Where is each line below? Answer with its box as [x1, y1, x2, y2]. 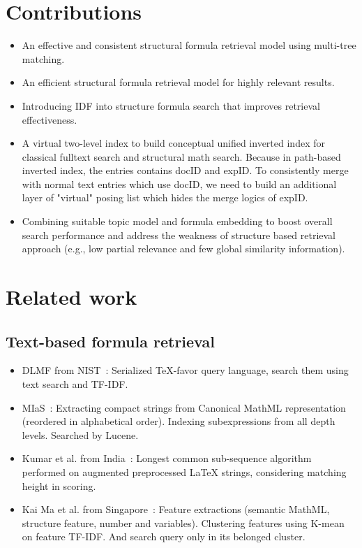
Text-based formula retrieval [6, 330, 215, 352]
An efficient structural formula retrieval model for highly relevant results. [22, 75, 335, 89]
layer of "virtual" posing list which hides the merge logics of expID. [22, 190, 308, 205]
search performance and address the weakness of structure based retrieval [22, 227, 335, 242]
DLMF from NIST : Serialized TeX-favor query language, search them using [22, 363, 349, 377]
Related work [6, 282, 137, 311]
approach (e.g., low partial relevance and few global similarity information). [22, 241, 345, 256]
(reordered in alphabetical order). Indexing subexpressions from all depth [22, 414, 335, 428]
